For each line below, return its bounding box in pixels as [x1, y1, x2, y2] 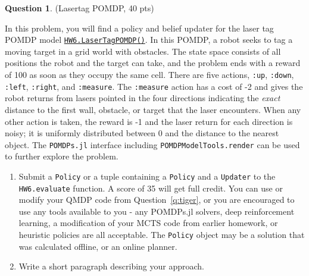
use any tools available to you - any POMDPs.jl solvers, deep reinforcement [18, 205, 295, 217]
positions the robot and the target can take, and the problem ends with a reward [5, 57, 301, 69]
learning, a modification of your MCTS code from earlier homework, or [18, 217, 278, 229]
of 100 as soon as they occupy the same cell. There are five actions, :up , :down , [5, 68, 294, 81]
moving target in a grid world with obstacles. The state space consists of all [5, 45, 281, 57]
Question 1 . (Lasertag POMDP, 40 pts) [5, 2, 154, 14]
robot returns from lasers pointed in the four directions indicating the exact [5, 92, 280, 104]
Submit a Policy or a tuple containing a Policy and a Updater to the [18, 170, 276, 182]
